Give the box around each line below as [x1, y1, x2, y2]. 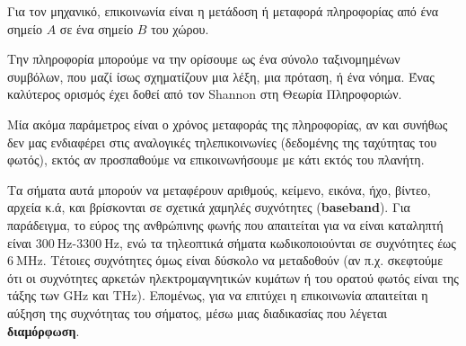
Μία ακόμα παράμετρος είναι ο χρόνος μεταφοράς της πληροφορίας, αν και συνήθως [7, 114, 448, 133]
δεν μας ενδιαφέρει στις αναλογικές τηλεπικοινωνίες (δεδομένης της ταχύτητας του [7, 132, 437, 151]
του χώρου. [151, 19, 209, 38]
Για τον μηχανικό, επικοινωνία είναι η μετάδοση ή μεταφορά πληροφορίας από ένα [7, 2, 439, 20]
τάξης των [7, 286, 59, 305]
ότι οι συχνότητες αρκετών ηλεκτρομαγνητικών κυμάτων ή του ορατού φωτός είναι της [7, 268, 459, 287]
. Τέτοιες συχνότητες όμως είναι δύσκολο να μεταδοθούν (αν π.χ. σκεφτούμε [42, 251, 444, 270]
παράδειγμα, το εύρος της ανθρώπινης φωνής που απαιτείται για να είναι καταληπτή [7, 215, 444, 234]
